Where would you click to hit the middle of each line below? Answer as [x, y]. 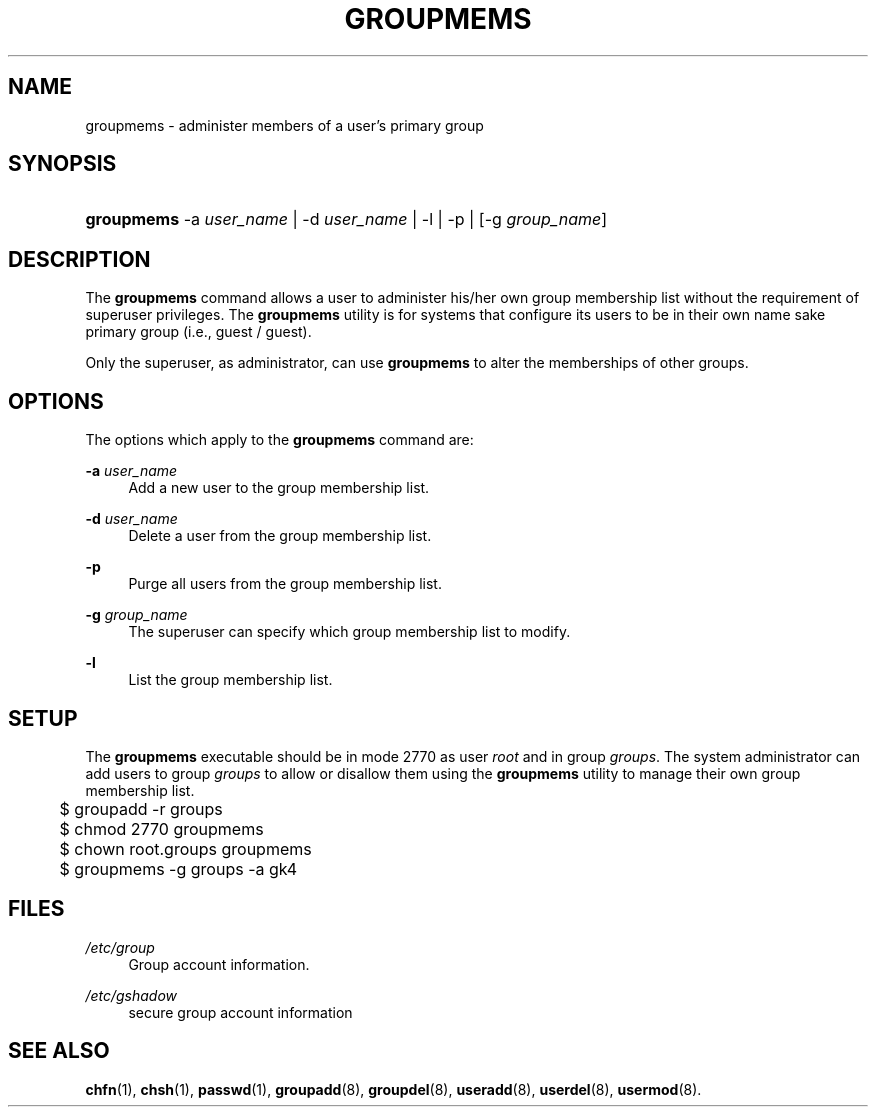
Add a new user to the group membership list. [279, 488]
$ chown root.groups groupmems [185, 848]
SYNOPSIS [62, 164]
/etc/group [120, 947]
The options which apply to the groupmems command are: [279, 440]
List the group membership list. [230, 680]
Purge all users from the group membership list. [285, 584]
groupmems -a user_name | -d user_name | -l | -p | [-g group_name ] [346, 219]
